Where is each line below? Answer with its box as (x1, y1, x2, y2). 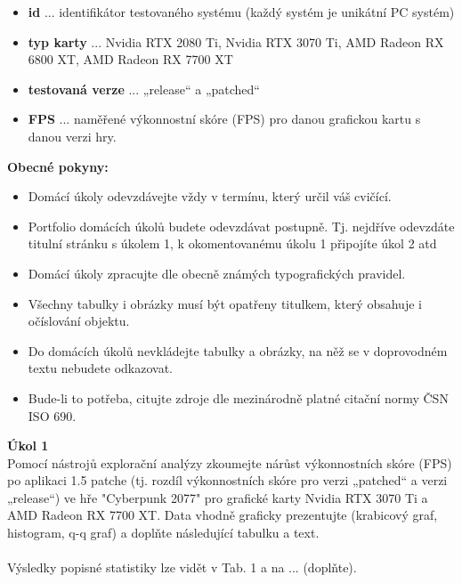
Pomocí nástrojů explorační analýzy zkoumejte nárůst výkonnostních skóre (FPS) (7, 453, 452, 472)
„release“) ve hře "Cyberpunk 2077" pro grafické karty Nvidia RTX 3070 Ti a (7, 488, 428, 506)
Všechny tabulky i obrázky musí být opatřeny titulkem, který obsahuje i (28, 294, 422, 312)
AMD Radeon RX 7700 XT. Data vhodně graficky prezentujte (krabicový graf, (7, 506, 438, 524)
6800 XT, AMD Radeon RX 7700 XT (28, 50, 233, 69)
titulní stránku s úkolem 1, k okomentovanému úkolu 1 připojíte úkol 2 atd (28, 234, 437, 253)
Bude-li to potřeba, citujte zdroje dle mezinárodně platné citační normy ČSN (28, 388, 449, 407)
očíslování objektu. (28, 312, 130, 330)
